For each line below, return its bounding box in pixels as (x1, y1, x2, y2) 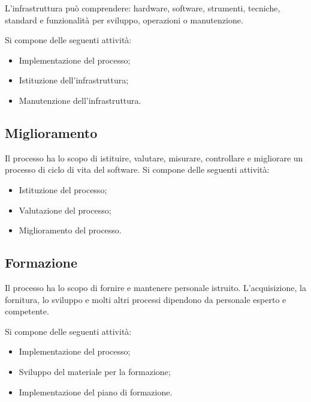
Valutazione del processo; (19, 203, 111, 216)
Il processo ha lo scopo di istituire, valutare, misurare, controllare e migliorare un (5, 151, 303, 164)
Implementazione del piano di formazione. (19, 385, 173, 398)
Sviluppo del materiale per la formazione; (19, 365, 171, 377)
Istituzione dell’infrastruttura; (19, 74, 129, 86)
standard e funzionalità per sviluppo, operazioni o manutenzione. (5, 13, 243, 26)
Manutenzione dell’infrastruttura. (19, 94, 141, 106)
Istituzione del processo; (19, 183, 107, 196)
